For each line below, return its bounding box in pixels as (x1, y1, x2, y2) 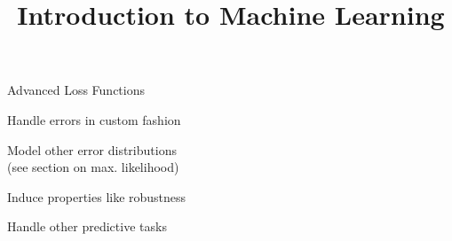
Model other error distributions (7, 140, 177, 159)
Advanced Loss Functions (7, 81, 146, 99)
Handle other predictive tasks (7, 217, 167, 236)
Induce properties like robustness (7, 187, 186, 206)
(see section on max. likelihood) (7, 158, 179, 176)
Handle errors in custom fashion (7, 110, 181, 128)
